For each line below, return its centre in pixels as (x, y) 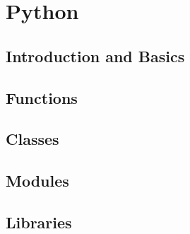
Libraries (39, 222)
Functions (42, 97)
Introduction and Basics (95, 55)
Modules (37, 181)
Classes (32, 139)
